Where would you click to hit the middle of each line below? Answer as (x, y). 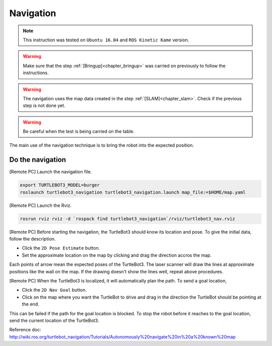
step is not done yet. (44, 105)
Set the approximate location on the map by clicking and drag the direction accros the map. (117, 255)
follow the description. (32, 239)
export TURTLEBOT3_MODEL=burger (60, 185)
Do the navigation (38, 160)
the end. (30, 304)
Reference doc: (25, 330)
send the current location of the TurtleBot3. (54, 320)
